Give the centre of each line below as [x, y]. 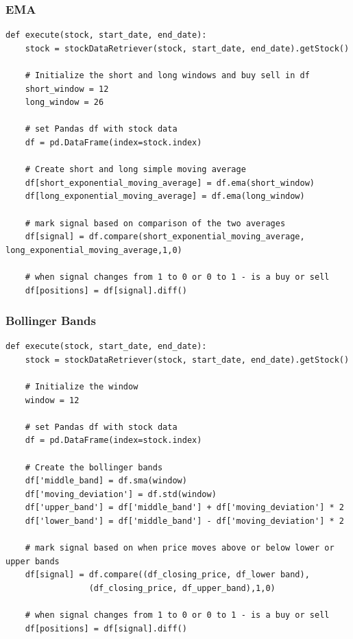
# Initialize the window [82, 387]
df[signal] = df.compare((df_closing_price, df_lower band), [167, 575]
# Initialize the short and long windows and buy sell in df [167, 75]
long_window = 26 [64, 103]
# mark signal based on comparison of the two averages [155, 223]
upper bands [33, 561]
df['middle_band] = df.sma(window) [106, 481]
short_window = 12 [67, 89]
